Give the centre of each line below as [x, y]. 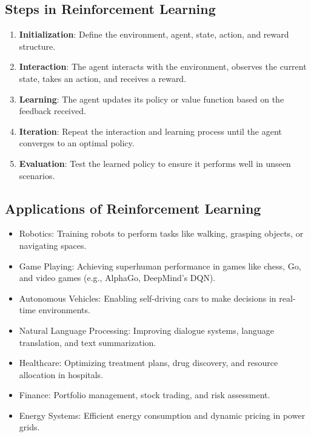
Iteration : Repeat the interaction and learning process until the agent [150, 131]
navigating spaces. [53, 245]
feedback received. [52, 111]
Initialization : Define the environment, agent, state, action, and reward [154, 34]
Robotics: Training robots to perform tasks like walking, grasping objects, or [161, 233]
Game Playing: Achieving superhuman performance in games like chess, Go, [160, 266]
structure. [37, 46]
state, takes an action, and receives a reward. [103, 78]
